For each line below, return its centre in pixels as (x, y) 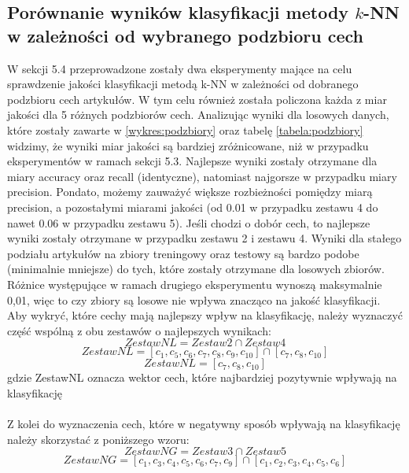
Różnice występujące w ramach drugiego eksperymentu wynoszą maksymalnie (195, 284)
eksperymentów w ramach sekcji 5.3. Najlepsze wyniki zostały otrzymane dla (192, 161)
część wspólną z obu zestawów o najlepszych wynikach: (139, 330)
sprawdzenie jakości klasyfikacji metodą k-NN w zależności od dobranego (183, 84)
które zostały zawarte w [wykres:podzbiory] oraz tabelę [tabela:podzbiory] (185, 129)
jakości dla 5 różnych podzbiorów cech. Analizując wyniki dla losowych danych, (198, 115)
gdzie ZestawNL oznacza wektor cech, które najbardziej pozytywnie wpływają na (202, 377)
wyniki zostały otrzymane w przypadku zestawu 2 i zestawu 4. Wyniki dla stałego (204, 238)
